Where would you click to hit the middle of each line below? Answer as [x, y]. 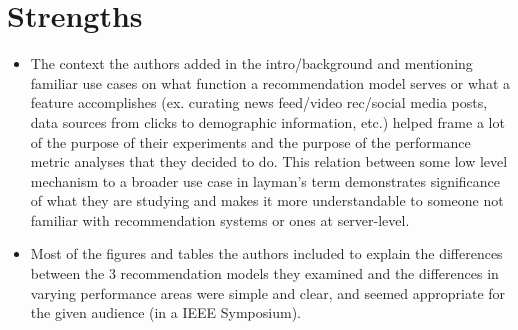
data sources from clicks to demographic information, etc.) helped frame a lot [267, 121]
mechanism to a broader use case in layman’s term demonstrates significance [265, 180]
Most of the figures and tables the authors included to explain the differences [266, 253]
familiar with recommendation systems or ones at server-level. [220, 219]
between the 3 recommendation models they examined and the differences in [264, 273]
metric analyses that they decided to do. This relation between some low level [269, 161]
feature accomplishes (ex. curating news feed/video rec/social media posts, [259, 102]
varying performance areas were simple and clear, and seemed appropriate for [268, 292]
